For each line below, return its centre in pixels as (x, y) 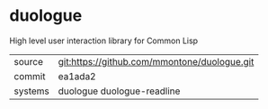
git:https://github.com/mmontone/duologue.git (156, 61)
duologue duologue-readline (119, 91)
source (28, 61)
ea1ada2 (77, 76)
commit (30, 76)
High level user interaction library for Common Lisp (104, 41)
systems (31, 91)
